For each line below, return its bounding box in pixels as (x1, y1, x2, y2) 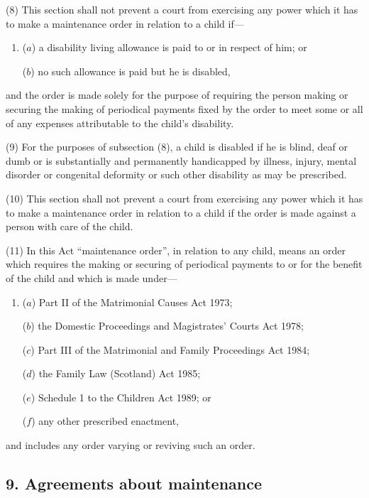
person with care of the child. (6, 219, 133, 234)
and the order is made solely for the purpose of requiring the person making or (6, 87, 348, 102)
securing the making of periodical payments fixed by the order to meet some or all (6, 101, 363, 116)
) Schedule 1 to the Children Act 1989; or (31, 389, 211, 404)
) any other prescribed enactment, (31, 413, 179, 428)
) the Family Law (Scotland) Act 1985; (31, 366, 201, 381)
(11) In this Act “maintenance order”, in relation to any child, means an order (6, 242, 346, 257)
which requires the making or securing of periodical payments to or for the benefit (6, 256, 363, 271)
